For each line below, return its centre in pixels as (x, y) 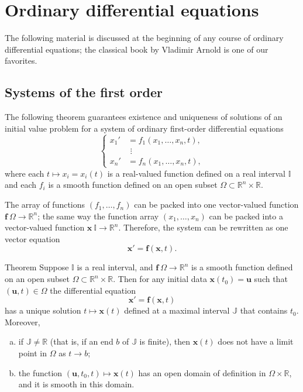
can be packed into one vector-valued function (216, 204)
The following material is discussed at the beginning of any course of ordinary (144, 38)
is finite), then (165, 341)
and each (21, 185)
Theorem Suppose (37, 267)
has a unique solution (43, 310)
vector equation (32, 238)
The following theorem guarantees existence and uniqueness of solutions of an (144, 117)
